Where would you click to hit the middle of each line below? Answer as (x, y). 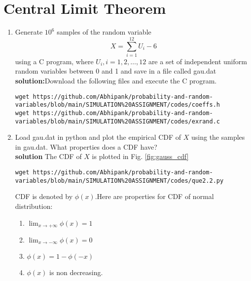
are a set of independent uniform (197, 61)
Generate (29, 32)
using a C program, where (54, 61)
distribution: (34, 206)
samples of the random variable (104, 32)
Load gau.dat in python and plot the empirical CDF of (98, 137)
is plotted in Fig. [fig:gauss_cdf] (140, 156)
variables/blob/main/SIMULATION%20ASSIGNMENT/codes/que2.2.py (119, 181)
